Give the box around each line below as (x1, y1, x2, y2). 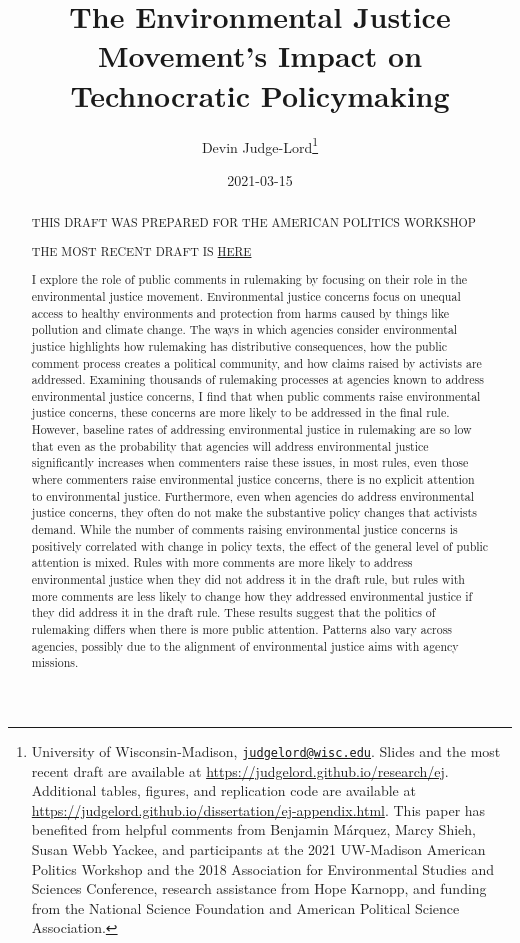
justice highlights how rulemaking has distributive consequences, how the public (31, 337, 448, 354)
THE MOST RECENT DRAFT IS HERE (31, 242, 252, 259)
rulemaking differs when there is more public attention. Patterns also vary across (31, 621, 453, 638)
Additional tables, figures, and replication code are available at (31, 780, 416, 801)
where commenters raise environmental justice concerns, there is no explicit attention (31, 471, 475, 488)
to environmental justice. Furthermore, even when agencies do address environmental (31, 487, 475, 504)
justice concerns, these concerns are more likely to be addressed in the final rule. (31, 404, 450, 421)
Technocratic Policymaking (70, 74, 450, 115)
